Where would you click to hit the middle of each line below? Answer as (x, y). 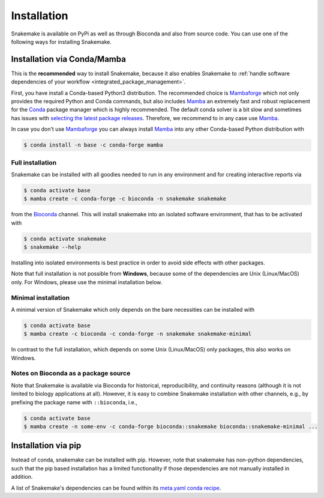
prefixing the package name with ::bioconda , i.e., (74, 402)
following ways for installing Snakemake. (61, 41)
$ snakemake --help (52, 247)
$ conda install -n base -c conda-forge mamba (93, 145)
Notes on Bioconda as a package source (71, 374)
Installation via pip (46, 445)
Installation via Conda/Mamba (68, 59)
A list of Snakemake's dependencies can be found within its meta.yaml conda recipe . (116, 488)
